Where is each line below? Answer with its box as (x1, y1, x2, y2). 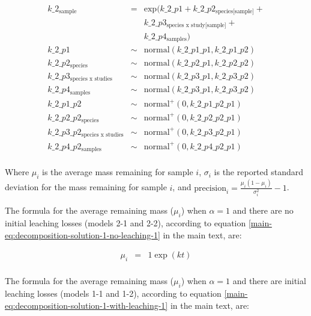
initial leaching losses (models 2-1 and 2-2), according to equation (5, 217, 246, 229)
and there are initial (232, 274, 306, 287)
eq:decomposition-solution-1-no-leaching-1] (5, 228, 160, 241)
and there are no (232, 204, 294, 217)
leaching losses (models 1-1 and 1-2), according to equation (5, 287, 222, 300)
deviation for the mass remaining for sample (5, 181, 167, 193)
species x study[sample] (166, 22, 226, 28)
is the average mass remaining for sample (42, 166, 193, 178)
